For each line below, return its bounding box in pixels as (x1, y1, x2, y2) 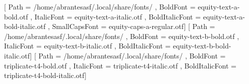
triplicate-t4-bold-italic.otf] (4, 70, 87, 80)
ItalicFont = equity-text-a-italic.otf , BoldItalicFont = (34, 11, 201, 21)
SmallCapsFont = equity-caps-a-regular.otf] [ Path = (52, 21, 215, 31)
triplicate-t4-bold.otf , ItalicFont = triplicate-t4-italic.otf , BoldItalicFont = (4, 60, 236, 70)
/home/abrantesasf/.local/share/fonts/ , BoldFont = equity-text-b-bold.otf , (4, 30, 239, 41)
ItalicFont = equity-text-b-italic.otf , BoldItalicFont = (4, 40, 171, 51)
